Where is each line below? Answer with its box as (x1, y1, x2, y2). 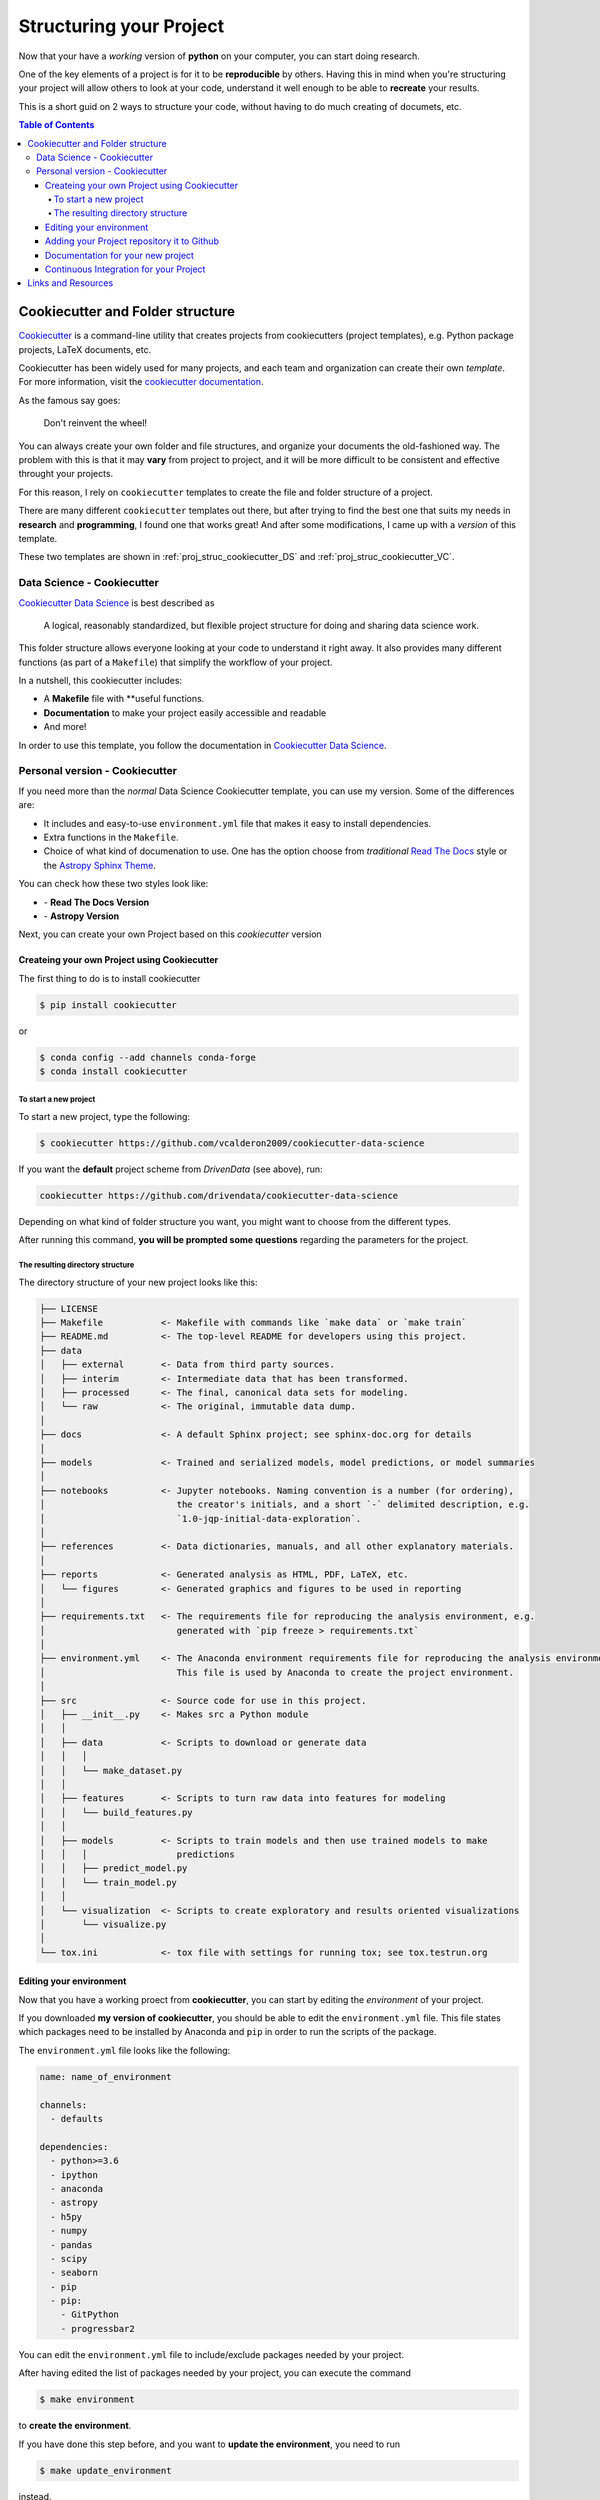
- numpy (50, 2225, 88, 2237)
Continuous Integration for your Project (45, 263, 206, 275)
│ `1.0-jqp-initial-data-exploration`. (39, 1513, 362, 1524)
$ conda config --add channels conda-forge (39, 1051, 257, 1063)
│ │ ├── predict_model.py (39, 1863, 188, 1874)
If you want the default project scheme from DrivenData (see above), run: (18, 1163, 323, 1175)
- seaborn (50, 2267, 99, 2279)
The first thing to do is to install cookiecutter (18, 972, 201, 984)
